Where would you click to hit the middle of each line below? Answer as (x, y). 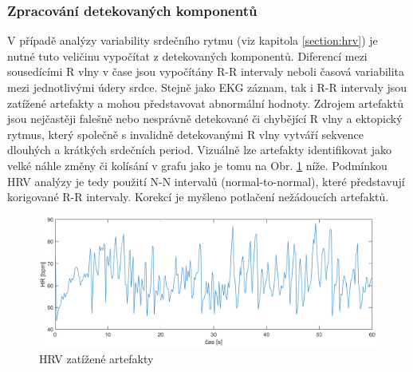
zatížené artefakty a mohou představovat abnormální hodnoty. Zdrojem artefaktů (205, 103)
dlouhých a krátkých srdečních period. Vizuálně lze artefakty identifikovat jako (200, 150)
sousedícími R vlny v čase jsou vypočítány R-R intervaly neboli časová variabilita (206, 71)
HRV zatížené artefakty (96, 358)
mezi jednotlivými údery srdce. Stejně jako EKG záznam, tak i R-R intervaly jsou (207, 87)
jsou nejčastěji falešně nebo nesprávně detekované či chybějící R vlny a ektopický (205, 119)
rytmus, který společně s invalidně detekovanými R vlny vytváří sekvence (186, 134)
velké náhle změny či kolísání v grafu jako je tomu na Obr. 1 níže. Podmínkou (197, 165)
